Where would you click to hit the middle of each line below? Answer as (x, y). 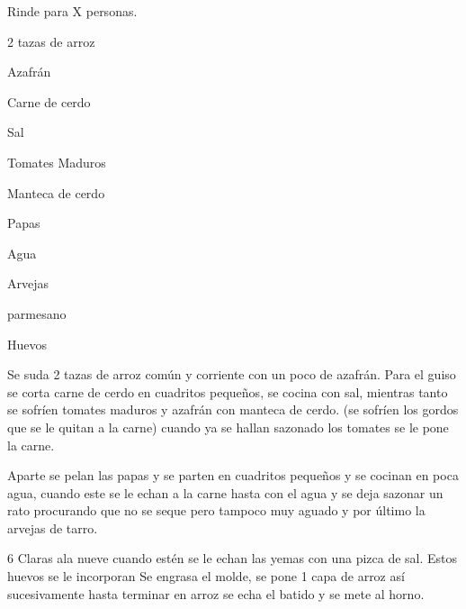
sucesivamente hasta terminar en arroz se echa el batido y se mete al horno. (216, 593)
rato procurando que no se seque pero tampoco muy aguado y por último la (216, 510)
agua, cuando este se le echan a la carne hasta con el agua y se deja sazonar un (225, 492)
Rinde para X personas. (72, 11)
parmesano (37, 313)
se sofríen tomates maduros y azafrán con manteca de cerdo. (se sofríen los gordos (233, 409)
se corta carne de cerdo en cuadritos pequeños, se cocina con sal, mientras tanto (228, 391)
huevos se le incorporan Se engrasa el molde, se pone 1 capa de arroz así (206, 576)
